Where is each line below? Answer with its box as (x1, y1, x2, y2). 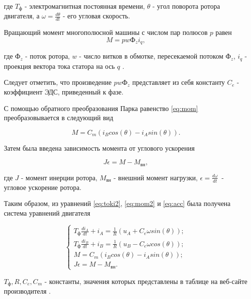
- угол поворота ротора (152, 1, 220, 11)
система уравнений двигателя (4, 207, 91, 218)
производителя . (4, 286, 51, 296)
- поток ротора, (25, 51, 70, 61)
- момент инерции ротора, (21, 172, 97, 182)
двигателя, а (4, 11, 40, 21)
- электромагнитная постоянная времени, (25, 1, 145, 11)
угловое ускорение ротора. (4, 182, 81, 192)
